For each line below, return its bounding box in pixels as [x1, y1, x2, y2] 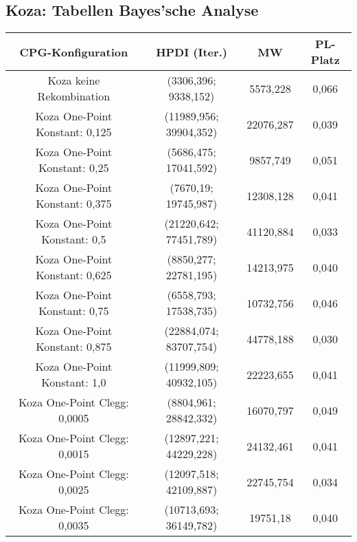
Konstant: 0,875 [36, 338, 112, 355]
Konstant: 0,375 [36, 195, 112, 212]
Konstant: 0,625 [36, 267, 112, 283]
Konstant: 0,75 [38, 303, 109, 319]
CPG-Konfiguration [19, 43, 128, 60]
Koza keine [47, 72, 100, 89]
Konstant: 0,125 [36, 124, 112, 140]
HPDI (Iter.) [156, 43, 227, 60]
